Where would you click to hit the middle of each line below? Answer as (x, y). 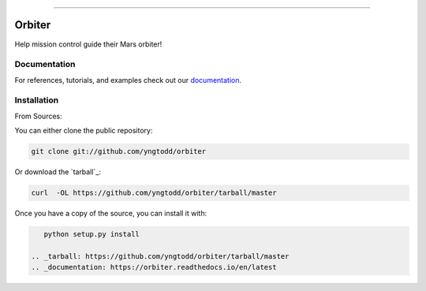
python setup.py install (92, 234)
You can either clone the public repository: (84, 131)
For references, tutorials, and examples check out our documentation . (128, 80)
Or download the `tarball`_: (58, 172)
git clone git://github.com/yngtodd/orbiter (119, 151)
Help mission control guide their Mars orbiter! (88, 44)
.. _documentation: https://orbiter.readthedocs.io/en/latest (154, 267)
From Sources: (38, 116)
